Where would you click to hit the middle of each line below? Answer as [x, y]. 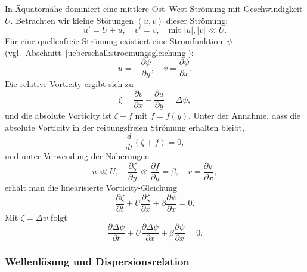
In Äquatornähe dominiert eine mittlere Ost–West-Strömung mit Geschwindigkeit [154, 8]
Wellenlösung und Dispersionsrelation [97, 262]
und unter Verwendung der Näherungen [77, 156]
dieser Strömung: [197, 20]
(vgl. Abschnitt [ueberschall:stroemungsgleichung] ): [99, 52]
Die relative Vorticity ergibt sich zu [69, 84]
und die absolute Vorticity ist [58, 115]
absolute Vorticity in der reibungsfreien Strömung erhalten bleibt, [125, 127]
